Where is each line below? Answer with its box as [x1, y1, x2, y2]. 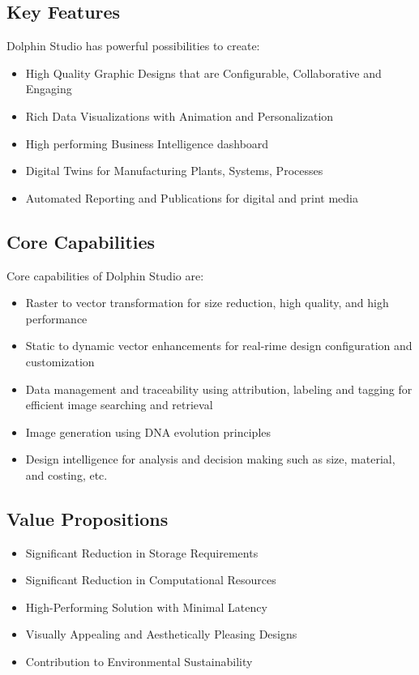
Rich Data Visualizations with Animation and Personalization [25, 107, 334, 124]
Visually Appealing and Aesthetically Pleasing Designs [25, 626, 297, 643]
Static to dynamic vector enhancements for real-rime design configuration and [25, 337, 413, 354]
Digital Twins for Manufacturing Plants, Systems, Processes [25, 162, 323, 179]
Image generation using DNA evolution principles [25, 423, 271, 440]
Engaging [25, 80, 72, 97]
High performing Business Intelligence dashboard [25, 135, 269, 152]
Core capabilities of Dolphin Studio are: [6, 267, 204, 284]
